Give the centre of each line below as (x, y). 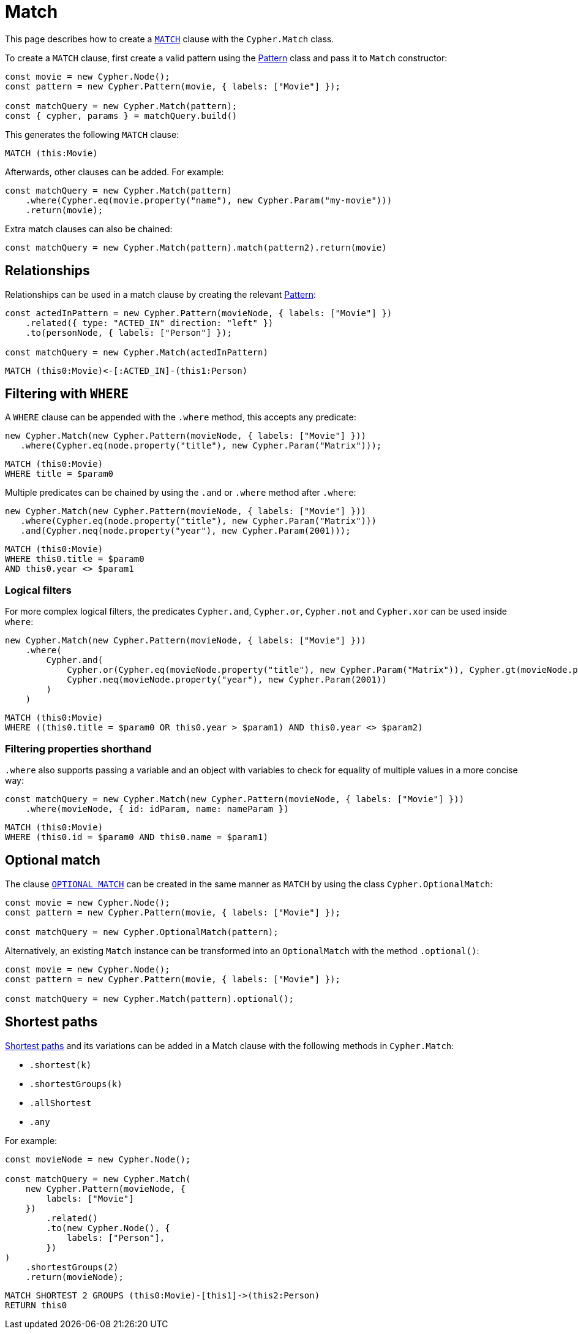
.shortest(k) (61, 1065)
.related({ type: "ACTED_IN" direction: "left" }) (149, 323)
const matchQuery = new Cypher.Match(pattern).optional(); (150, 999)
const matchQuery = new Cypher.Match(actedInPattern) (137, 352)
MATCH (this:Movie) (51, 153)
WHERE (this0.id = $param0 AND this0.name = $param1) (137, 837)
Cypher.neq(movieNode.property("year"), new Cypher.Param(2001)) (227, 680)
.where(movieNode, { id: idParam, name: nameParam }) (157, 809)
